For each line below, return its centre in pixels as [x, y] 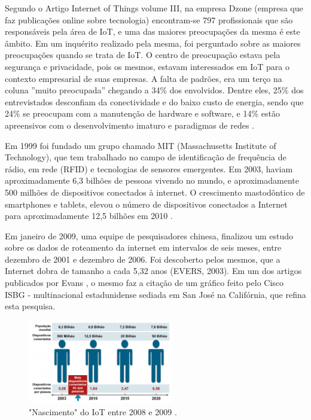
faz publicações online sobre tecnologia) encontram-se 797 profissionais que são [149, 19]
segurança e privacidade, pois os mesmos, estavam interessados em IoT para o [147, 66]
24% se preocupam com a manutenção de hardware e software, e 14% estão [142, 113]
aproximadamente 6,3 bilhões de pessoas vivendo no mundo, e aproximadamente [152, 180]
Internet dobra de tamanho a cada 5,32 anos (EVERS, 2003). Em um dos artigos [153, 271]
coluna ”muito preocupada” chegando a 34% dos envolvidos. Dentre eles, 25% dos [154, 90]
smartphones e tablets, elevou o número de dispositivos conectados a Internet [146, 204]
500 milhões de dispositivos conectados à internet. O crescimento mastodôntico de [155, 192]
